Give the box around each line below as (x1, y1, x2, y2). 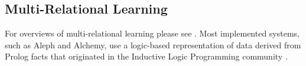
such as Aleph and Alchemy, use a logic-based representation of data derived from (5, 38, 301, 51)
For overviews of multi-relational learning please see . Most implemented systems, (5, 27, 300, 39)
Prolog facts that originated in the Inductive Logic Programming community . (5, 50, 288, 62)
